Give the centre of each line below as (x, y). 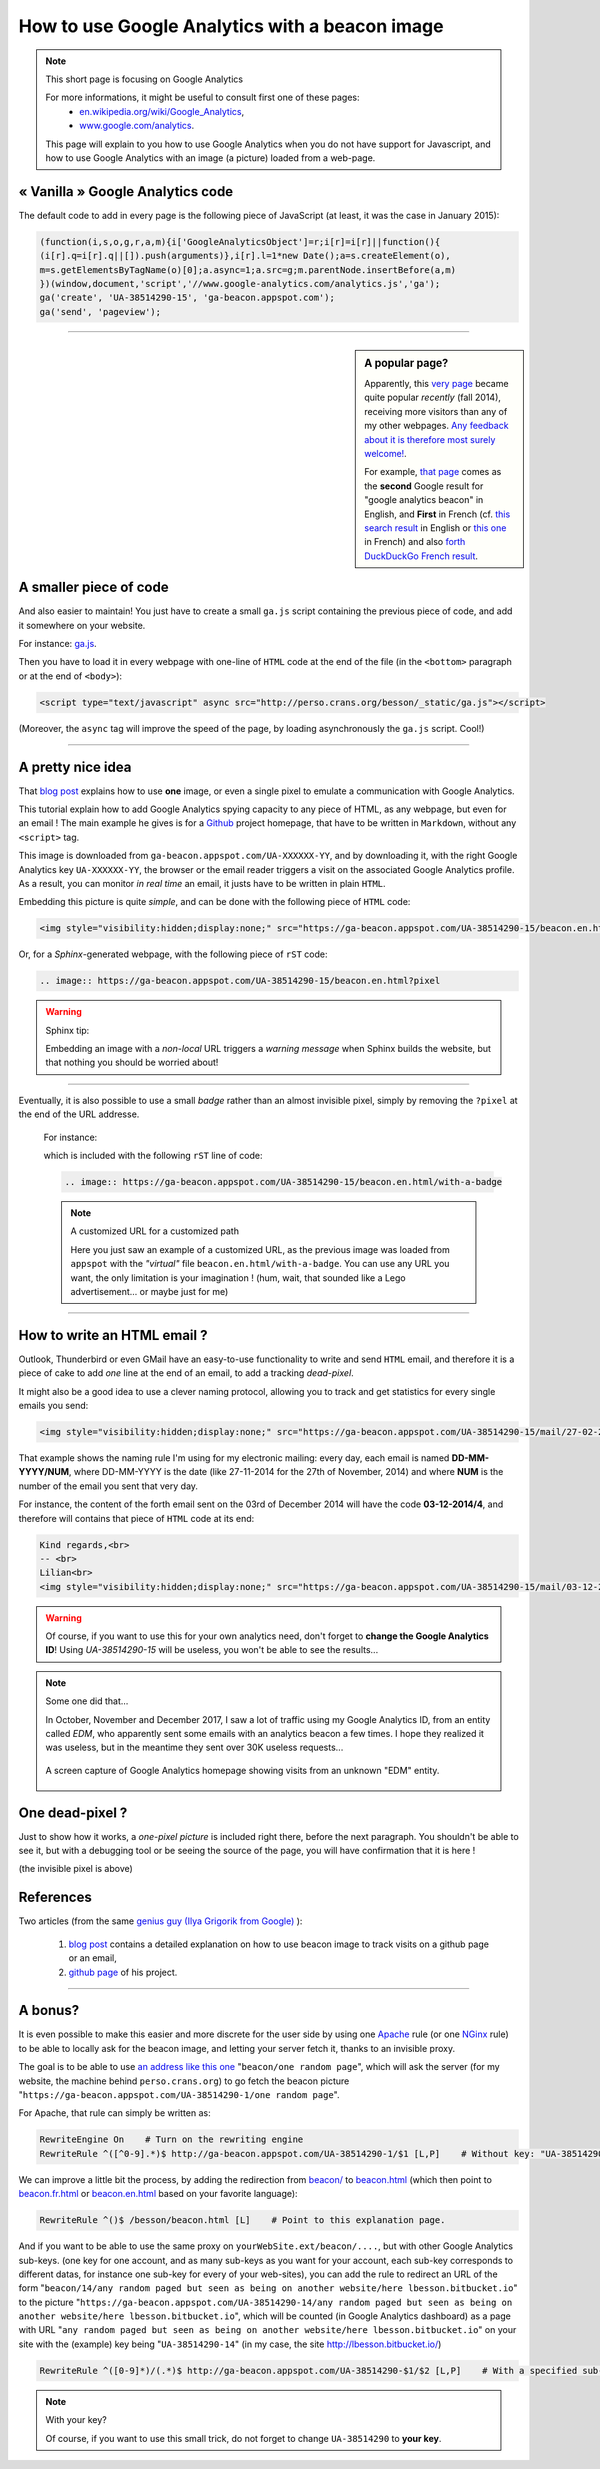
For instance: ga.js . (57, 643)
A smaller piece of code (93, 587)
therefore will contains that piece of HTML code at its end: (136, 1518)
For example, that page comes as (433, 472)
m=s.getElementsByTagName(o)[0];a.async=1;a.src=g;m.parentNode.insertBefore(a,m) (248, 269)
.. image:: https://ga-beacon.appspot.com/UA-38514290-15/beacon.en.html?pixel (240, 981)
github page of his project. (123, 1972)
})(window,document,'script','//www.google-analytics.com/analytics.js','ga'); (240, 283)
